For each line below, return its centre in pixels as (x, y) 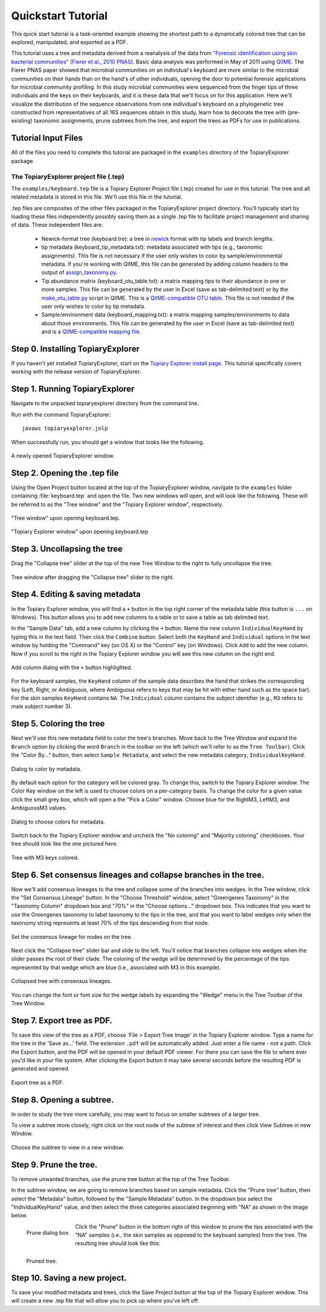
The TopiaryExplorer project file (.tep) (68, 176)
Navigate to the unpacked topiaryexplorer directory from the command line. (105, 403)
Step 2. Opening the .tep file (65, 473)
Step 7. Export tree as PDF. (62, 1020)
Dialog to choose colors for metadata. (58, 822)
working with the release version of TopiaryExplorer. (76, 372)
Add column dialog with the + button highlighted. (72, 667)
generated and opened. (40, 1069)
